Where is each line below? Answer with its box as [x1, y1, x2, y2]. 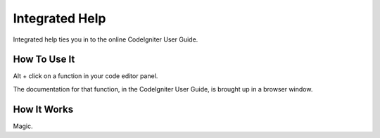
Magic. [13, 122, 33, 130]
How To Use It [13, 54, 75, 65]
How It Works [13, 103, 74, 115]
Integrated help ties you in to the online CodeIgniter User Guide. [13, 35, 198, 44]
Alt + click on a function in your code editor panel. [13, 72, 158, 80]
